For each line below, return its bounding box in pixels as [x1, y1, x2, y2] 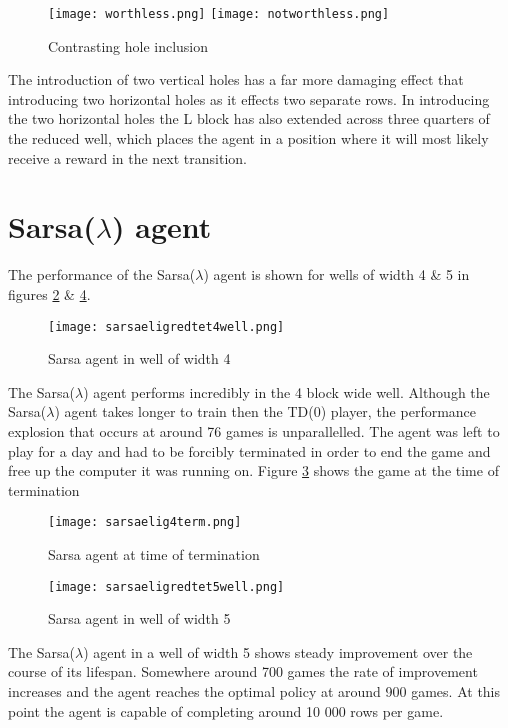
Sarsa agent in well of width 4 [48, 348, 231, 369]
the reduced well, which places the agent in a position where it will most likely [8, 128, 489, 149]
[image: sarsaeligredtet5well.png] [48, 579, 285, 594]
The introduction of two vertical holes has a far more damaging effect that [8, 69, 464, 90]
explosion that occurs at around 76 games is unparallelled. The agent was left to [8, 420, 500, 441]
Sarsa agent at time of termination [48, 544, 260, 564]
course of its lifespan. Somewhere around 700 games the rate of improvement [8, 661, 478, 682]
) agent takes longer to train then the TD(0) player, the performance [54, 401, 477, 422]
